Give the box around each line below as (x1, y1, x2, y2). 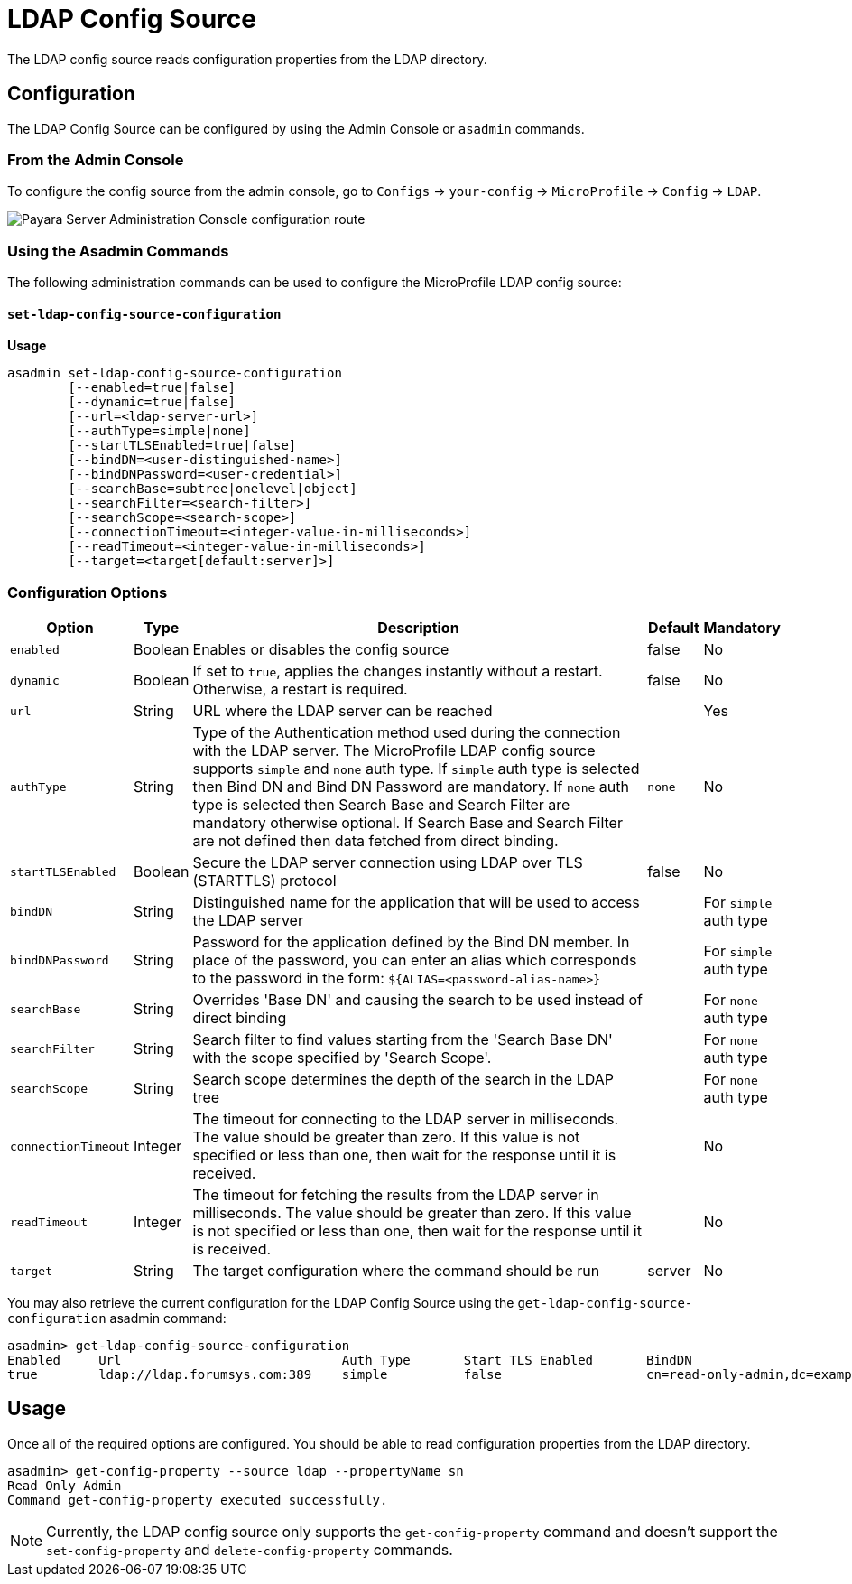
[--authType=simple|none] (68, 424, 251, 439)
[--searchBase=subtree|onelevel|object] (68, 481, 357, 497)
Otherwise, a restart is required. (192, 680, 408, 699)
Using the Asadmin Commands (7, 241, 229, 260)
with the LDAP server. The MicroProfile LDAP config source (192, 741, 596, 760)
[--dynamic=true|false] (68, 395, 236, 410)
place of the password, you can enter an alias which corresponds (192, 951, 637, 970)
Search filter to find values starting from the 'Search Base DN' (192, 1030, 613, 1049)
